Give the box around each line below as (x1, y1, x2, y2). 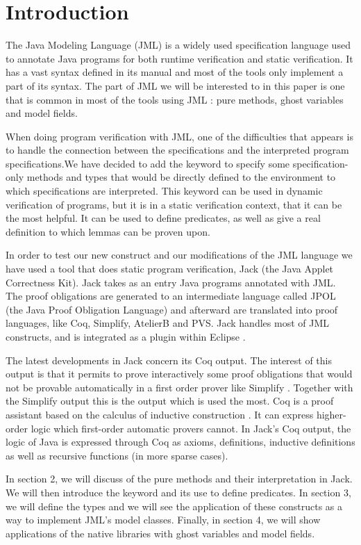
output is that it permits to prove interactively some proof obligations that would (6, 366, 353, 381)
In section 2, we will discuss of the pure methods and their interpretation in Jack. (6, 471, 353, 486)
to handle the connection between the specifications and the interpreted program (6, 143, 349, 157)
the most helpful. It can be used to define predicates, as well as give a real (6, 211, 321, 225)
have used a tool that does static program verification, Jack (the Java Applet (6, 261, 334, 276)
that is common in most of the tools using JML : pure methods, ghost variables (6, 92, 344, 106)
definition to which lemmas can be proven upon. (6, 224, 210, 238)
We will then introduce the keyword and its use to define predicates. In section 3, (6, 485, 351, 499)
